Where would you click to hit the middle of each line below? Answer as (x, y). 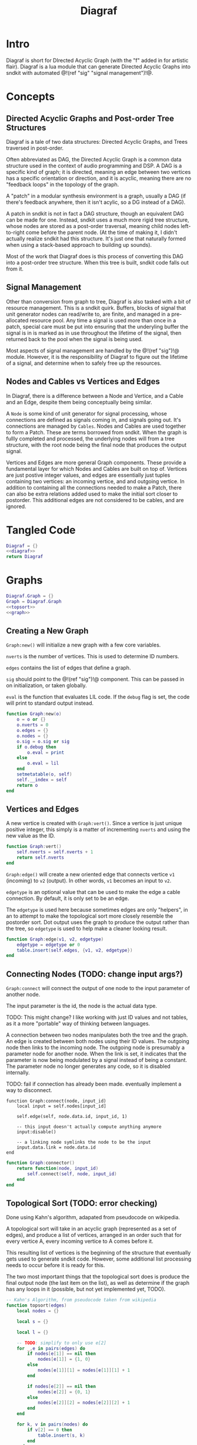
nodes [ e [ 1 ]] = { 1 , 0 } (64, 1360)
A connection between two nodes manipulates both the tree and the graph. (97, 1035)
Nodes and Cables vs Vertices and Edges (83, 382)
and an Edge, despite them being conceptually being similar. (79, 402)
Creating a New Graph (47, 631)
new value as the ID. (31, 836)
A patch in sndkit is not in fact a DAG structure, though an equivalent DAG (95, 213)
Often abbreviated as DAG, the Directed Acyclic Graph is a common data (94, 159)
